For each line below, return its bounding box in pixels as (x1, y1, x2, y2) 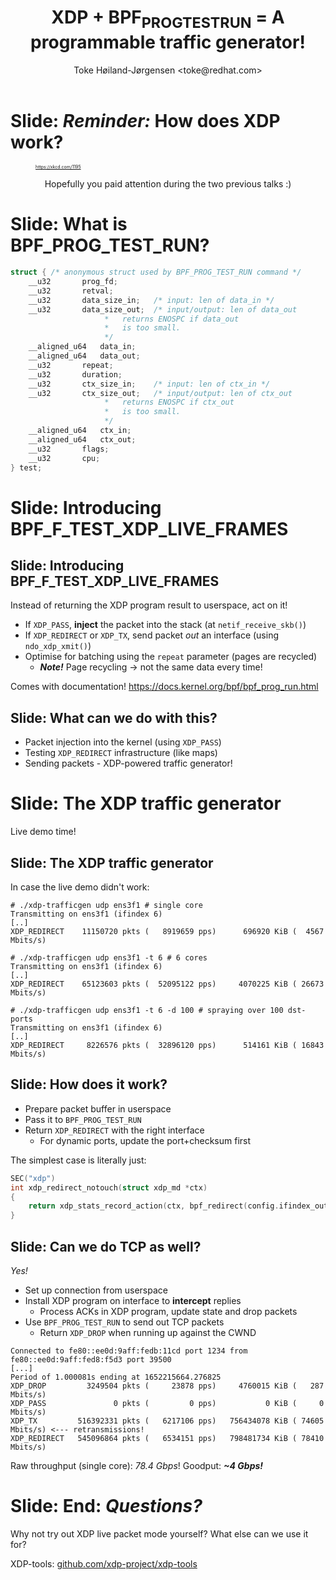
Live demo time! (10, 826, 77, 838)
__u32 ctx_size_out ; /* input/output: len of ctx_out (28, 388, 293, 398)
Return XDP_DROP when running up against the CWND (39, 1327, 257, 1339)
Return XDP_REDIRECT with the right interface (24, 1124, 205, 1136)
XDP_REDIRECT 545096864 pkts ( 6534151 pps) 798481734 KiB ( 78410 (10, 1434, 325, 1444)
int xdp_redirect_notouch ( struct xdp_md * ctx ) (10, 1182, 208, 1193)
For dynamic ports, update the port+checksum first (39, 1134, 252, 1146)
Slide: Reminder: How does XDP (10, 109, 281, 132)
